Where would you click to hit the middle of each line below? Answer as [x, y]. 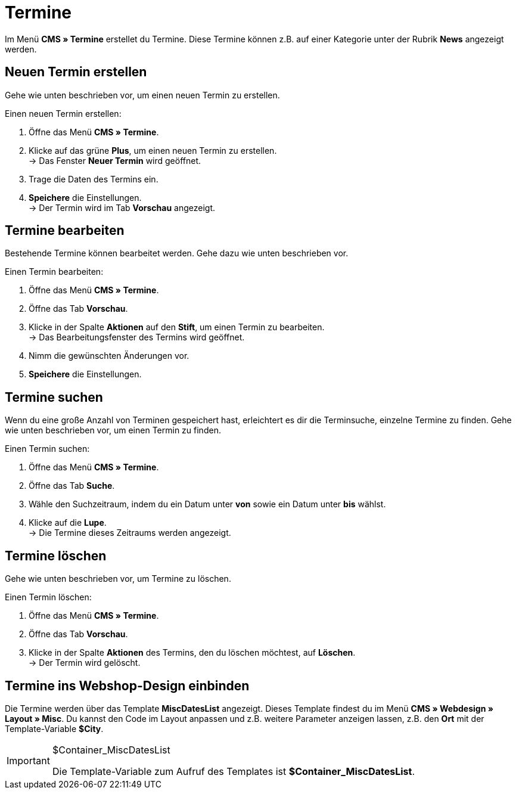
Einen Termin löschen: [48, 597]
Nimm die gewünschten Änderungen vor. [109, 356]
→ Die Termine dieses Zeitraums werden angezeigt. [130, 533]
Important [28, 760]
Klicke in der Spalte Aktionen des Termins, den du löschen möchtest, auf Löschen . [192, 653]
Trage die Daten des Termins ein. [94, 179]
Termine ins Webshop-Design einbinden [127, 686]
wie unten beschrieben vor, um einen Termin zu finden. [113, 430]
